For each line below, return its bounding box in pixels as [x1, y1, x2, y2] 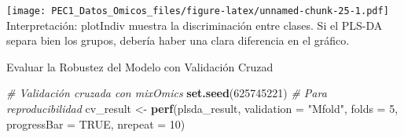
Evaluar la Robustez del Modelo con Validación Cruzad [6, 58, 274, 74]
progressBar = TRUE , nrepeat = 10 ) [6, 115, 185, 132]
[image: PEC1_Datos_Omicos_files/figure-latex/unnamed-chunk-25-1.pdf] [6, 5, 389, 16]
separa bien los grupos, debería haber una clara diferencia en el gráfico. [6, 32, 350, 49]
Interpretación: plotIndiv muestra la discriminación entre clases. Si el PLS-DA [6, 16, 383, 33]
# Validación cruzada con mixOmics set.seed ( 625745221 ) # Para [6, 85, 327, 101]
